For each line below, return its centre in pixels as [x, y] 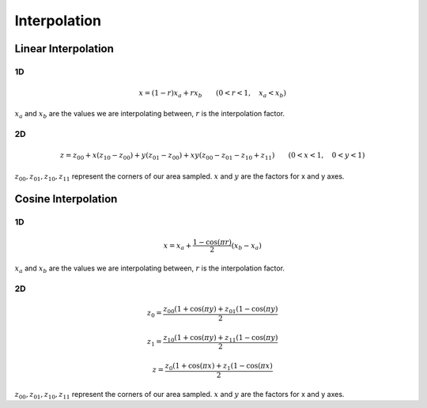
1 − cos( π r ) [212, 242]
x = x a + [178, 246]
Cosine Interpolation [66, 199]
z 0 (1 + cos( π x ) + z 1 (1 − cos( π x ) [219, 366]
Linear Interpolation [64, 49]
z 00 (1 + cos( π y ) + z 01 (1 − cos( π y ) [221, 310]
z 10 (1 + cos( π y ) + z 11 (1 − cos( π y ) [221, 338]
